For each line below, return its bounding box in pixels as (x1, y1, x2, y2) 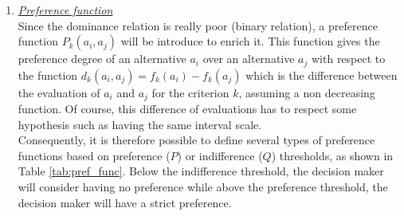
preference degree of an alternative (18, 50, 186, 67)
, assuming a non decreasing (238, 84, 375, 100)
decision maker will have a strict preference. (18, 194, 232, 210)
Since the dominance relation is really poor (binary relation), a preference (18, 17, 378, 33)
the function (18, 66, 78, 83)
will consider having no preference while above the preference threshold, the (18, 179, 388, 195)
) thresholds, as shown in (271, 147, 394, 163)
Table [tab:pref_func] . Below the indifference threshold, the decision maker (18, 163, 384, 179)
